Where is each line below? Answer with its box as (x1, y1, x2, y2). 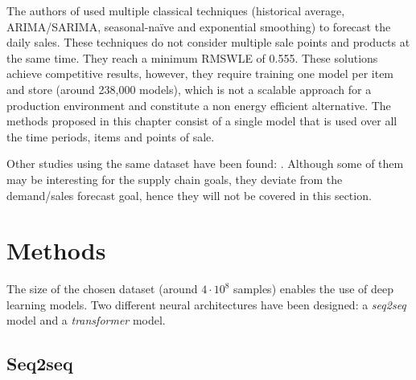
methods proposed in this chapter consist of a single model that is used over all (6, 112, 397, 129)
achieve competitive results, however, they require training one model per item (6, 65, 394, 82)
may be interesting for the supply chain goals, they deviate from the (6, 170, 343, 187)
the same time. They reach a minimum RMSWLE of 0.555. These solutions (6, 49, 378, 66)
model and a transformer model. (6, 312, 166, 329)
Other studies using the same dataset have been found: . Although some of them (6, 155, 404, 172)
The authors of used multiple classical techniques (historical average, (6, 2, 345, 18)
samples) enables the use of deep (233, 280, 394, 297)
